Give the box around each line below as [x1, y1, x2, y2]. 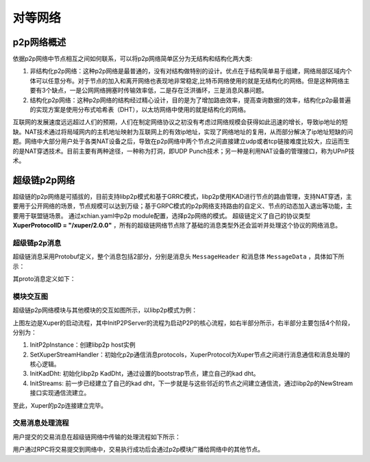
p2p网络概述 [12, 36, 66, 48]
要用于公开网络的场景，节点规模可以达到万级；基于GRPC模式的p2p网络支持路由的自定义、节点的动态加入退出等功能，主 [12, 202, 353, 210]
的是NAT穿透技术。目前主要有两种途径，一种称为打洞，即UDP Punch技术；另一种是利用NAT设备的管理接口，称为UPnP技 [12, 147, 355, 155]
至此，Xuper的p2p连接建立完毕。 [12, 401, 108, 409]
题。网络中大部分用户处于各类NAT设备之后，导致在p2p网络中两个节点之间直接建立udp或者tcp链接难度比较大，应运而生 [12, 137, 350, 145]
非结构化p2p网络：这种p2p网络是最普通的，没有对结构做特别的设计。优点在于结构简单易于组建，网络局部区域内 [29, 67, 346, 75]
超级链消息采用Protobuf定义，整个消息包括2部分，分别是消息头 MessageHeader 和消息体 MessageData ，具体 [12, 252, 327, 260]
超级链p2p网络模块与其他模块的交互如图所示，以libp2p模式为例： [12, 306, 198, 315]
